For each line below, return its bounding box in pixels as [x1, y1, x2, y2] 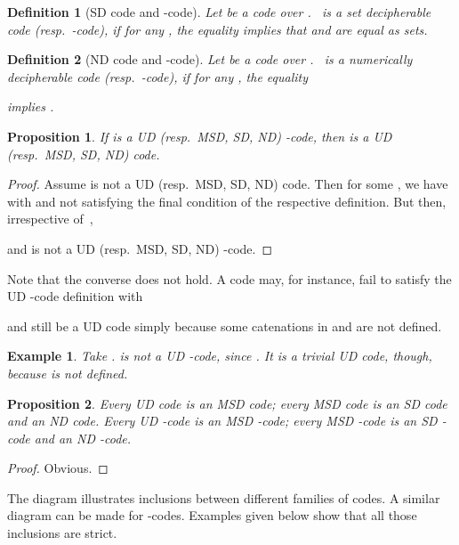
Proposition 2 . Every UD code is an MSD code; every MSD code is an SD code [7, 394, 447, 412]
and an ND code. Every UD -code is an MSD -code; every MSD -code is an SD [7, 411, 438, 430]
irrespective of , [7, 209, 93, 228]
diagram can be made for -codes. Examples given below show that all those [7, 506, 417, 525]
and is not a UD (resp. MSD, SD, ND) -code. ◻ [7, 239, 273, 257]
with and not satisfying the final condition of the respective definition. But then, [7, 191, 447, 210]
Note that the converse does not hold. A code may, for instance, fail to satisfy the [7, 269, 452, 288]
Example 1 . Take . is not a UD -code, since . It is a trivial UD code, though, [7, 346, 432, 365]
